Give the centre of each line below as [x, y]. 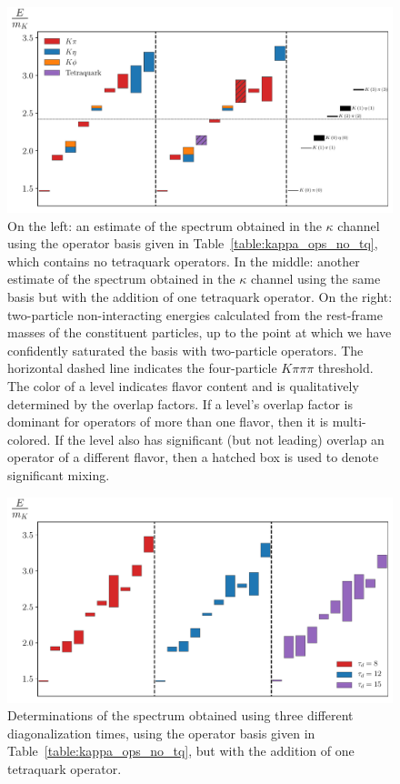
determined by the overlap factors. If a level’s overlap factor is [180, 403]
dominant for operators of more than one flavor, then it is [168, 422]
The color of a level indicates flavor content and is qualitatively [183, 386]
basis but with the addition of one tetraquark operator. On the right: [200, 297]
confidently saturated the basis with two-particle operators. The [185, 350]
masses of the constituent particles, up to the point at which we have [200, 332]
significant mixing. [59, 474]
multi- [349, 422]
